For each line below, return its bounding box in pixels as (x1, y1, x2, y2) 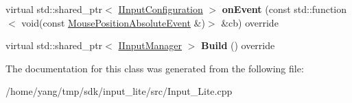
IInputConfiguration (118, 2, 203, 16)
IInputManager (118, 38, 183, 53)
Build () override (201, 38, 275, 53)
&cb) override (221, 15, 279, 29)
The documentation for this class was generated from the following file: (5, 61, 304, 75)
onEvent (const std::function (222, 2, 347, 16)
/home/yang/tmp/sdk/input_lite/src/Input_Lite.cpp (5, 84, 233, 98)
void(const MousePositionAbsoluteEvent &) (21, 15, 205, 29)
